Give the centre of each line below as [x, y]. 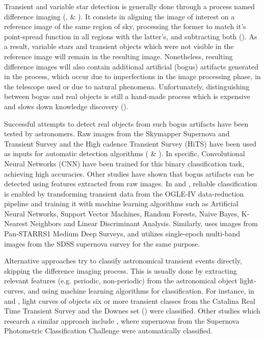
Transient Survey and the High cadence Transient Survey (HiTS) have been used [130, 143]
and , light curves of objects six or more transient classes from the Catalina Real [130, 300]
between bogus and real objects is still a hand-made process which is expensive [127, 96]
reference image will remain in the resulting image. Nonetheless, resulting [118, 56]
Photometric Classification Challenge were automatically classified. [108, 331]
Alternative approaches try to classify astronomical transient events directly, [123, 261]
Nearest [16, 223]
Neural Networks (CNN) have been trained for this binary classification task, [124, 163]
